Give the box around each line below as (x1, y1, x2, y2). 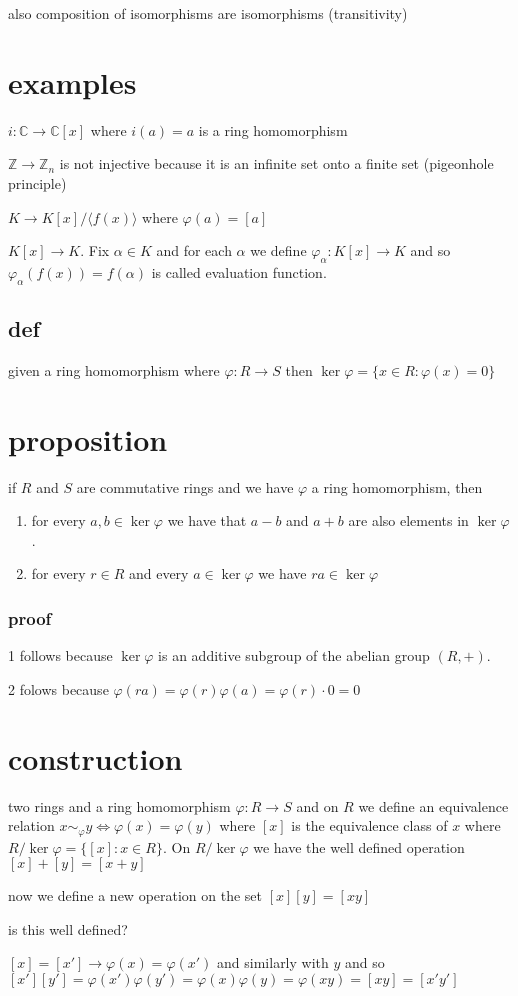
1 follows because (8, 645, 113, 666)
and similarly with (217, 952, 329, 973)
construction (8, 737, 183, 778)
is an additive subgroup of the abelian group (158, 645, 430, 666)
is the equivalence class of (291, 815, 448, 836)
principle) (8, 172, 67, 193)
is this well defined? (8, 918, 128, 939)
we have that (167, 510, 247, 531)
